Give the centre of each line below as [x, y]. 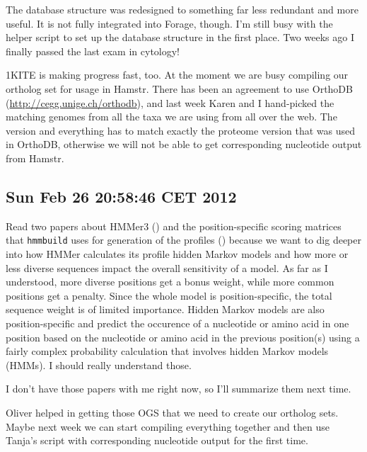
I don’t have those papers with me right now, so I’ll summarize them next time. [179, 389]
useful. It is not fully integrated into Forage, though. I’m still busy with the [169, 23]
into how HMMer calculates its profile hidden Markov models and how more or [177, 253]
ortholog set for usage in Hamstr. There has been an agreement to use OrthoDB [179, 88]
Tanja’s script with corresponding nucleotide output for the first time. [157, 440]
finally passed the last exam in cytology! [93, 51]
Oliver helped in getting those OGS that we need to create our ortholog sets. [172, 412]
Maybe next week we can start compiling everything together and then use [168, 426]
